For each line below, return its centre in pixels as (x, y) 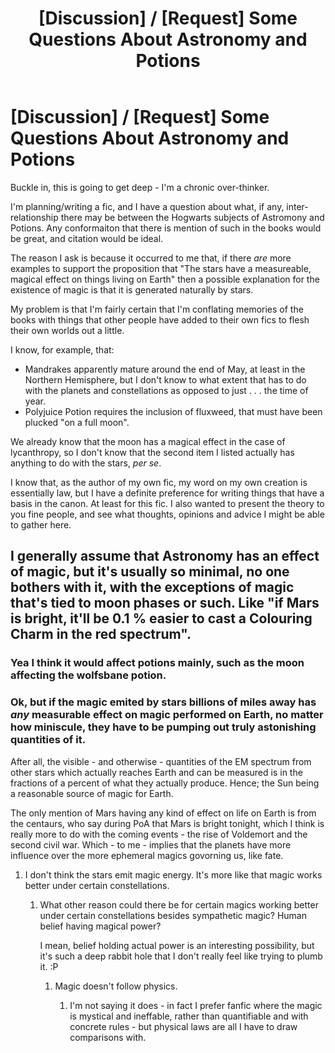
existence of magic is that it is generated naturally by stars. (132, 289)
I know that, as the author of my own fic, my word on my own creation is (159, 482)
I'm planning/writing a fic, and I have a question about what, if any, (147, 206)
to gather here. (41, 524)
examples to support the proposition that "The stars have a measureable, (161, 268)
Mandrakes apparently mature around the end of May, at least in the (165, 369)
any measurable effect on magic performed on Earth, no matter (167, 715)
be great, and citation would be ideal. (87, 238)
